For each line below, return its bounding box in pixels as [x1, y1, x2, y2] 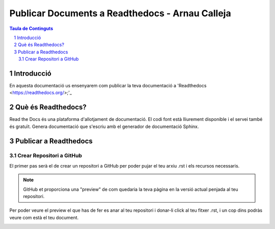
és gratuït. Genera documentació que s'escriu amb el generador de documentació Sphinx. [9, 123, 199, 129]
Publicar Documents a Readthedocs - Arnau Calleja [9, 8, 231, 19]
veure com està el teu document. [9, 214, 79, 220]
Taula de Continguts [9, 25, 53, 31]
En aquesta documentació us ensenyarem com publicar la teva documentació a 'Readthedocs [9, 83, 207, 89]
